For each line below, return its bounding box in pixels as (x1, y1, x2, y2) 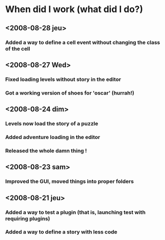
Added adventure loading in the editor (5, 133, 100, 140)
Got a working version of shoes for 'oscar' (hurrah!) (5, 89, 135, 97)
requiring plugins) (5, 215, 50, 222)
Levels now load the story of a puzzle (5, 120, 98, 127)
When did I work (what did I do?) (5, 4, 143, 15)
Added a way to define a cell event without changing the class (5, 39, 160, 46)
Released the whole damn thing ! (5, 147, 87, 154)
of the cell (5, 45, 30, 52)
